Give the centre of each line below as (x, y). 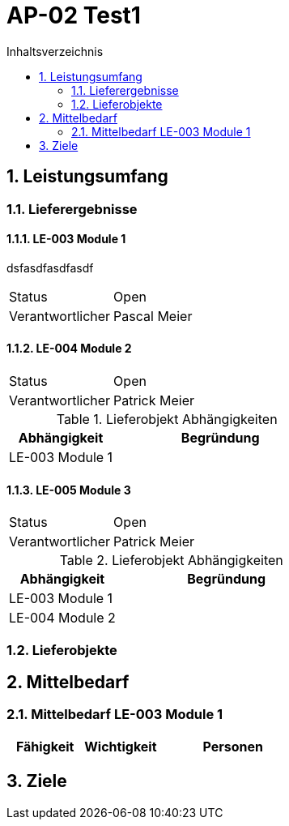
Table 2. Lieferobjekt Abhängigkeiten (171, 561)
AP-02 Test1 (74, 15)
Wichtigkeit (121, 746)
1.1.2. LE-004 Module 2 (69, 349)
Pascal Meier (153, 316)
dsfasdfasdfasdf (50, 267)
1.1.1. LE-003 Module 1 (66, 239)
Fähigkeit (45, 746)
